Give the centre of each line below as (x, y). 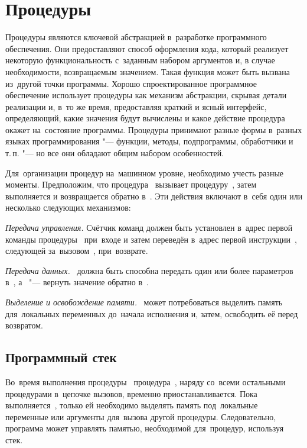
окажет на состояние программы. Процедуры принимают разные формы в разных (154, 129)
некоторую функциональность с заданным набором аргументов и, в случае (140, 60)
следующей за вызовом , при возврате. (77, 251)
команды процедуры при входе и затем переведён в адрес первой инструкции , (151, 239)
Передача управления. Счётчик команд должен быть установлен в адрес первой (149, 228)
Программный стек (61, 357)
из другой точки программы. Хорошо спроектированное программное (131, 83)
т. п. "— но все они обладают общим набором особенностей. (115, 153)
